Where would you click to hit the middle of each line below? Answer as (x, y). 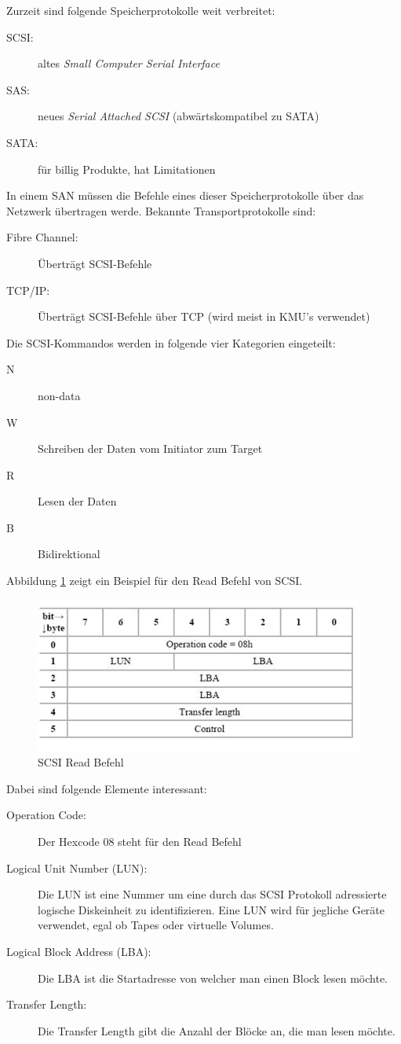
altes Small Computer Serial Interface (129, 63)
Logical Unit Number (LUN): (77, 868)
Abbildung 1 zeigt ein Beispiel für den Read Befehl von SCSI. (155, 581)
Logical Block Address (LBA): (79, 951)
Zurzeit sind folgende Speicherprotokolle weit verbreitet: (141, 10)
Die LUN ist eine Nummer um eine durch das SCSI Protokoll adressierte (212, 894)
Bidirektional (69, 554)
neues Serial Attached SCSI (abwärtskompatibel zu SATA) (179, 116)
